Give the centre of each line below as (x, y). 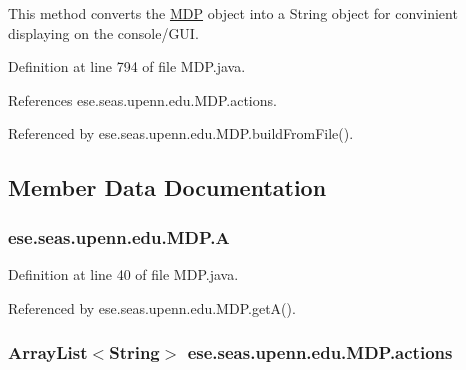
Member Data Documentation (167, 187)
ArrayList (48, 352)
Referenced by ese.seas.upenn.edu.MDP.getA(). (152, 307)
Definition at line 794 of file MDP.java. (127, 66)
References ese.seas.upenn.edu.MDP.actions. (142, 99)
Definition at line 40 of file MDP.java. (123, 273)
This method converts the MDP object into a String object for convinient (233, 13)
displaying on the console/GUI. (103, 32)
